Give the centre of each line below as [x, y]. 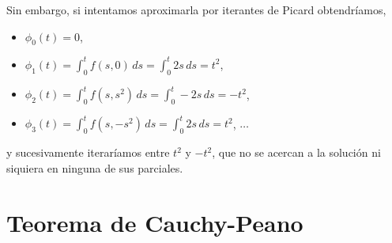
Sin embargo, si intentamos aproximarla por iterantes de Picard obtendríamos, [196, 9]
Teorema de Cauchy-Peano [155, 222]
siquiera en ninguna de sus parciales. [95, 167]
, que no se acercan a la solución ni [296, 152]
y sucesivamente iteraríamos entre [88, 152]
